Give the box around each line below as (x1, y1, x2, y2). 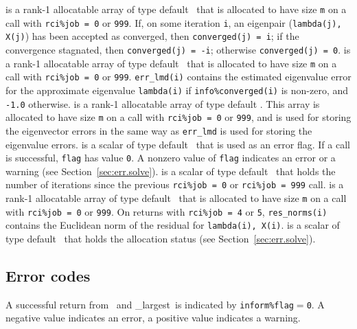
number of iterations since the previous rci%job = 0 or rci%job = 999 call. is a (5, 177, 344, 192)
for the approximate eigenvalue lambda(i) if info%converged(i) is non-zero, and (5, 82, 349, 97)
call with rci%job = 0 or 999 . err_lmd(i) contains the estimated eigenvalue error (5, 69, 352, 84)
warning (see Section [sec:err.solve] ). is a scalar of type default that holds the (5, 163, 336, 178)
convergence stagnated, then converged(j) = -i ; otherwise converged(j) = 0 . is (5, 42, 351, 56)
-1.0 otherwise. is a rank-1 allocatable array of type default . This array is (5, 96, 320, 111)
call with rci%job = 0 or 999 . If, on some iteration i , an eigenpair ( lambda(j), (5, 15, 342, 30)
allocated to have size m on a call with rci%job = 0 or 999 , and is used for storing (5, 110, 352, 124)
